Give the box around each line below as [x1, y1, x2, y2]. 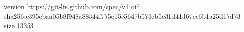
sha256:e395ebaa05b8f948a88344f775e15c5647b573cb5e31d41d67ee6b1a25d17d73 [4, 11, 241, 21]
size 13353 [4, 20, 34, 31]
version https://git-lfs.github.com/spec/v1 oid [4, 1, 140, 11]
